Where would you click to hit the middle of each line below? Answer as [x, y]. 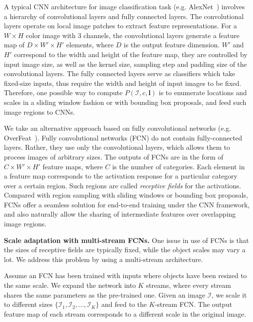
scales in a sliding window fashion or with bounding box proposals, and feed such [125, 102]
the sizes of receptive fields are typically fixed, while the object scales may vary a [125, 250]
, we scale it [229, 294]
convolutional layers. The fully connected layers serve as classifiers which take [120, 73]
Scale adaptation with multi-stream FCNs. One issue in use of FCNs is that [126, 240]
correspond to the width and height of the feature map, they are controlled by [131, 54]
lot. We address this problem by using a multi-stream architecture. [104, 259]
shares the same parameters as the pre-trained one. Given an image [105, 294]
